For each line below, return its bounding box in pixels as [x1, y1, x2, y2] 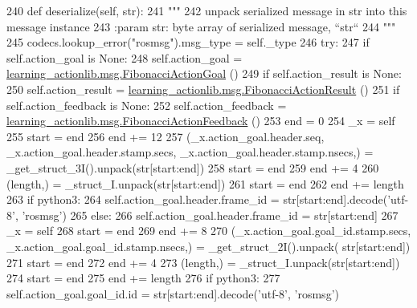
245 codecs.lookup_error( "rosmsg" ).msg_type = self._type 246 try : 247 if [6, 34, 370, 51]
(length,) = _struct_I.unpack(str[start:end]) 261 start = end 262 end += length [6, 175, 404, 192]
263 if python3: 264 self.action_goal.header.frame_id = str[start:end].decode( [6, 191, 388, 208]
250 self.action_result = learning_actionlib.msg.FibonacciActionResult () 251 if [6, 80, 400, 97]
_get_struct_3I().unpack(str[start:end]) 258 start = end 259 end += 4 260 [6, 159, 379, 176]
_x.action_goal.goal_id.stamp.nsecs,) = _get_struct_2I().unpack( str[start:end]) [6, 237, 411, 254]
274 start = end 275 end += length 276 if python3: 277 [6, 269, 280, 286]
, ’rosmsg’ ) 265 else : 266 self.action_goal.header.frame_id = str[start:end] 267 [14, 206, 399, 223]
